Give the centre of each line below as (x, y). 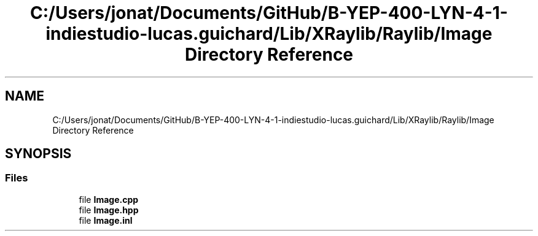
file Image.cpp (109, 199)
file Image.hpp (109, 210)
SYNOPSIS (38, 154)
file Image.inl (106, 220)
